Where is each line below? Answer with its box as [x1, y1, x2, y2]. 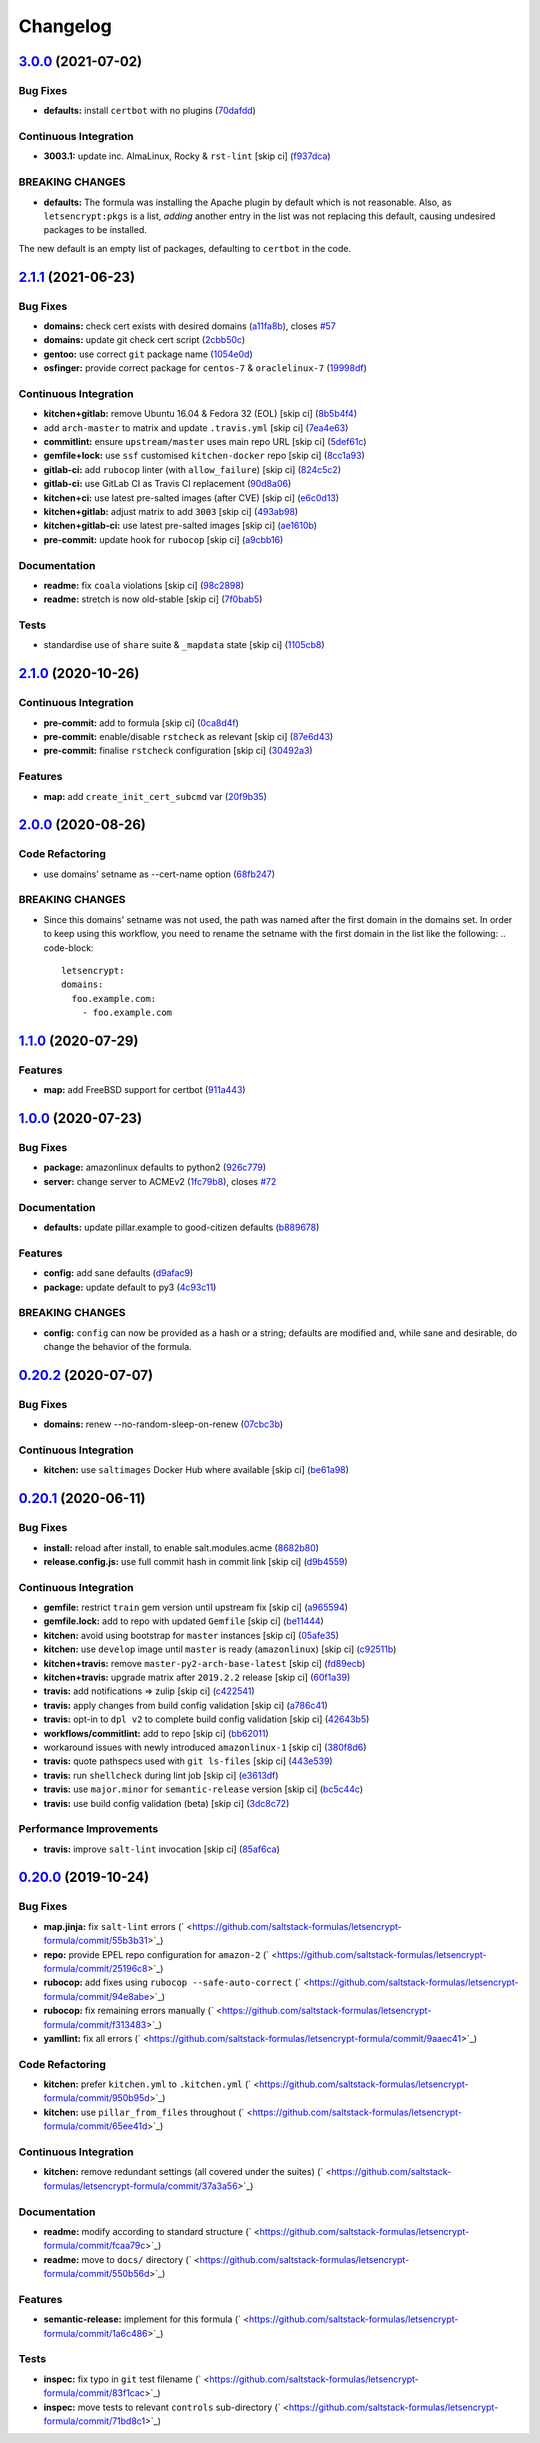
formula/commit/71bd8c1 [43, 2415, 146, 2427]
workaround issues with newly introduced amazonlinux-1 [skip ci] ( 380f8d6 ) [43, 1741, 367, 1753]
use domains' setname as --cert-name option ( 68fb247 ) [43, 868, 275, 880]
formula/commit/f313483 [43, 2018, 147, 2030]
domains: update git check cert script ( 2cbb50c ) [43, 334, 245, 346]
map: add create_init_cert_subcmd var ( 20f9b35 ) [43, 790, 267, 802]
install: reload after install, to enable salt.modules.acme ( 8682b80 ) [43, 1541, 320, 1554]
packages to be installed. [43, 224, 147, 236]
